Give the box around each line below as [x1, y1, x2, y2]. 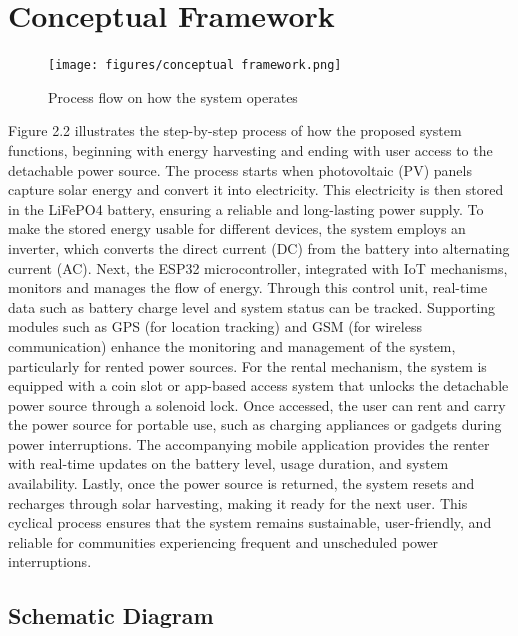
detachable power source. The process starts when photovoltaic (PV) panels [8, 159, 472, 180]
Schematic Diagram [8, 600, 214, 631]
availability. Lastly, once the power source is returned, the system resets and [8, 473, 475, 494]
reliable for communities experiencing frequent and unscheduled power [8, 531, 439, 552]
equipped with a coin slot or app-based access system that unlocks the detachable [8, 375, 509, 396]
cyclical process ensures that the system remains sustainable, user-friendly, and [8, 512, 492, 533]
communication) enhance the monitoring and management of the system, [8, 335, 456, 356]
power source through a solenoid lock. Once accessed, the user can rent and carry [8, 394, 506, 415]
